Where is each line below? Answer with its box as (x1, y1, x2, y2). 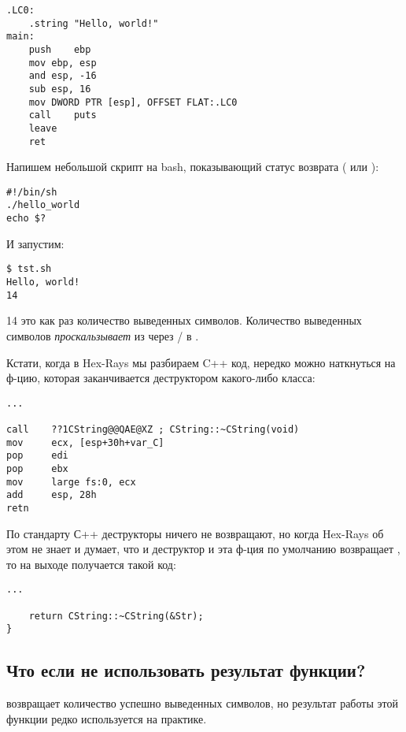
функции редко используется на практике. (6, 710, 207, 726)
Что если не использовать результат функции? (6, 658, 366, 682)
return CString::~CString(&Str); (28, 610, 204, 622)
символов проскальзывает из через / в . (6, 327, 199, 344)
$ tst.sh (6, 263, 52, 275)
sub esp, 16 (28, 83, 91, 95)
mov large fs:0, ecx (6, 476, 136, 488)
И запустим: (6, 235, 65, 251)
